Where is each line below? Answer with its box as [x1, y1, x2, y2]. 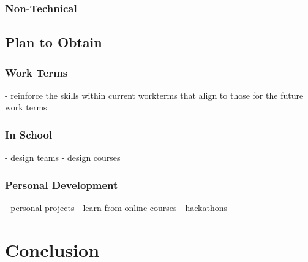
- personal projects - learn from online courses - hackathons [5, 201, 228, 214]
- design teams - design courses [5, 151, 121, 164]
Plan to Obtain [5, 33, 102, 52]
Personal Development [5, 177, 118, 192]
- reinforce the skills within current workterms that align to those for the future [5, 88, 304, 101]
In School [5, 126, 53, 142]
